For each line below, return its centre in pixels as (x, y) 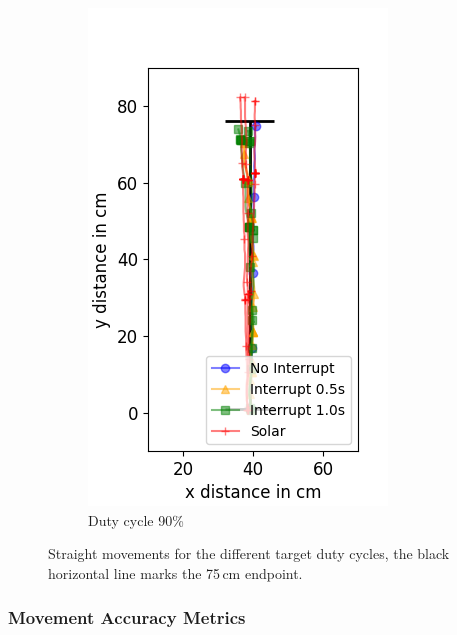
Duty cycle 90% (136, 519)
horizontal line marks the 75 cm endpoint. (175, 572)
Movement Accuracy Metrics (127, 617)
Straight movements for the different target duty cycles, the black (249, 553)
